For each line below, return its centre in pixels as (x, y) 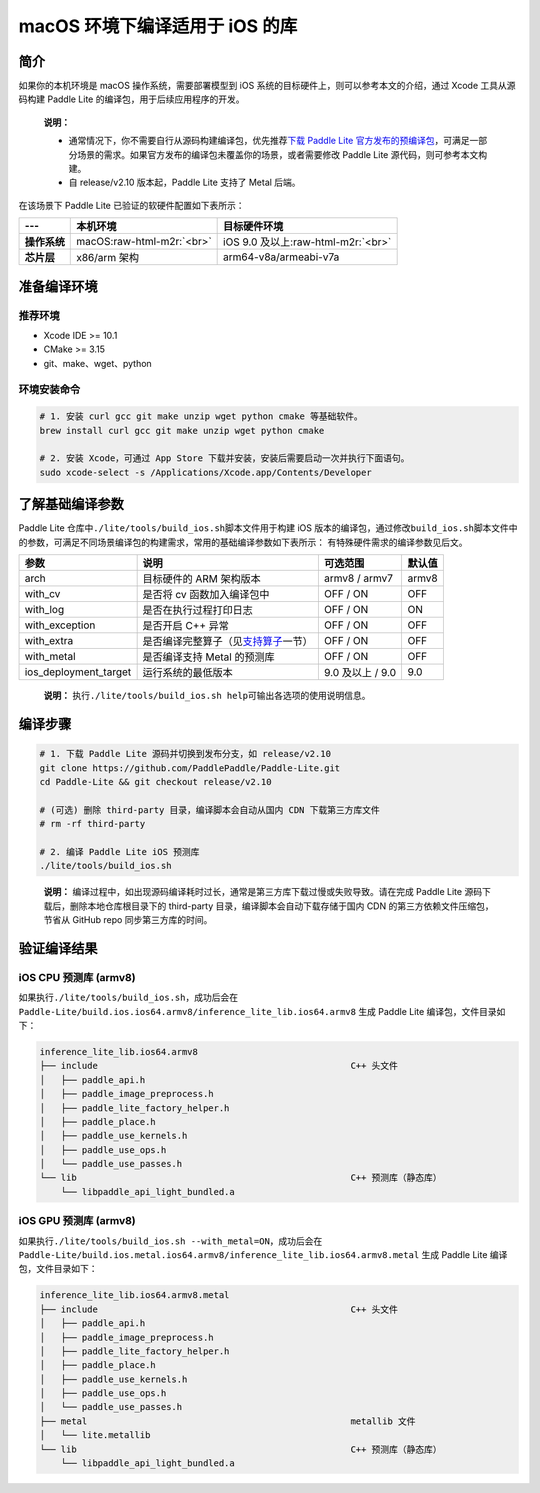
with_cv (42, 594)
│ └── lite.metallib (95, 1435)
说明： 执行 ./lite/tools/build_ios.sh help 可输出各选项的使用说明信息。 (207, 696)
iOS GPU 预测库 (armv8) (77, 1221)
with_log (44, 610)
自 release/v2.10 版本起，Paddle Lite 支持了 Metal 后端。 (184, 182)
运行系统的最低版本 (188, 673)
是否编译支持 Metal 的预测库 (208, 657)
